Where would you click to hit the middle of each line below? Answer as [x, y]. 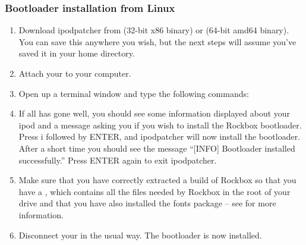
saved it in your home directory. [77, 53]
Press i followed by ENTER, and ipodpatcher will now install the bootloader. [160, 136]
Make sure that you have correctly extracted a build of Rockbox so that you [157, 180]
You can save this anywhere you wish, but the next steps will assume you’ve [157, 41]
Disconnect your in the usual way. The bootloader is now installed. [140, 235]
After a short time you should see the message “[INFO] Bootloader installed [157, 148]
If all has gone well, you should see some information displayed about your [154, 113]
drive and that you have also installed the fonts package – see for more [147, 203]
